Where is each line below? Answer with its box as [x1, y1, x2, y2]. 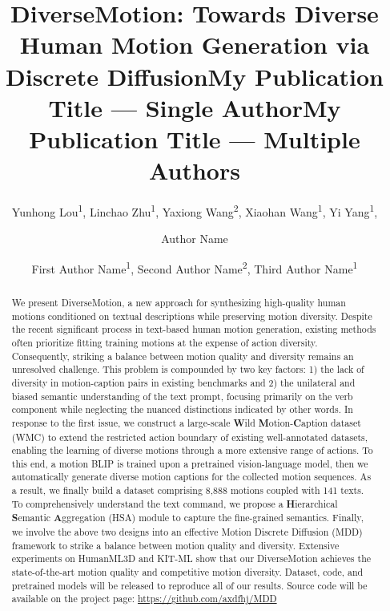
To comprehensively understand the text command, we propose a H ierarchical [11, 496, 338, 511]
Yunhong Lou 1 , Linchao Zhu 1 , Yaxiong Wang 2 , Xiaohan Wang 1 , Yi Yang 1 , [11, 201, 378, 220]
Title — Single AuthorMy [48, 91, 341, 123]
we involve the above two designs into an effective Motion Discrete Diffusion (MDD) [11, 525, 363, 539]
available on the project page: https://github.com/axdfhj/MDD [11, 592, 277, 605]
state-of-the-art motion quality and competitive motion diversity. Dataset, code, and [11, 565, 364, 579]
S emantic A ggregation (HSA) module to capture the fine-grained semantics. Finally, [11, 511, 364, 525]
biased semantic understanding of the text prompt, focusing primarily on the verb [11, 389, 353, 403]
